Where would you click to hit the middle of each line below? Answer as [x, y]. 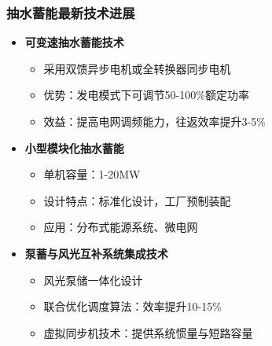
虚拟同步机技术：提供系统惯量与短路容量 [148, 332]
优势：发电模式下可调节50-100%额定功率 [146, 95]
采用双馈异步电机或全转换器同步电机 [137, 68]
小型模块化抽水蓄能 [74, 147]
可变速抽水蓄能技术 [74, 42]
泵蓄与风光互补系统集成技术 [96, 253]
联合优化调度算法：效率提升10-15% [132, 306]
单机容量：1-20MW [92, 174]
